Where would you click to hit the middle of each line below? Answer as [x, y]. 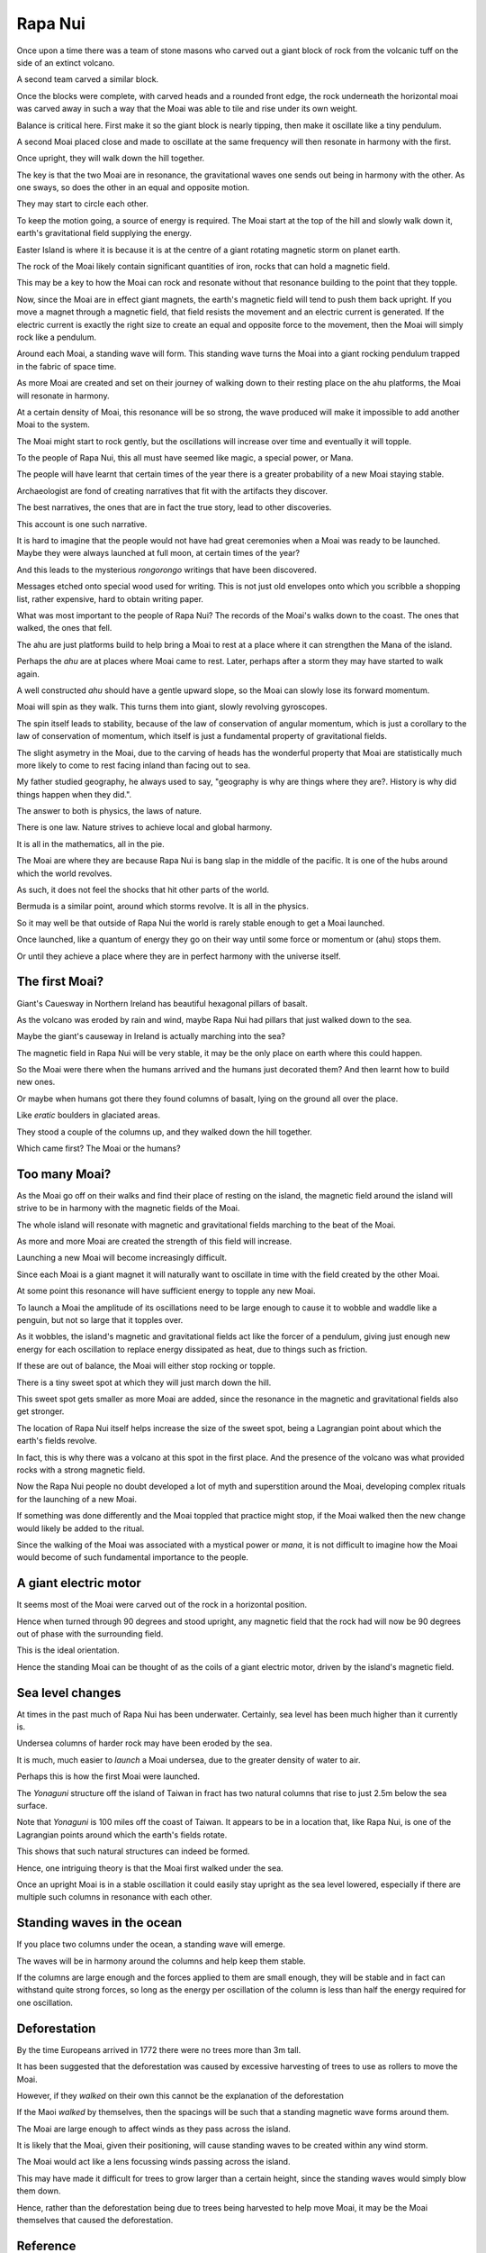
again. [28, 674]
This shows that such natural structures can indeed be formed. [133, 1851]
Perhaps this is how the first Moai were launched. [108, 1776]
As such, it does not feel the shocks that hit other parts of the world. [143, 890]
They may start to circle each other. [82, 204]
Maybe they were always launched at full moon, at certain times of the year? [158, 553]
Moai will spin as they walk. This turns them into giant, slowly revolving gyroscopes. [172, 707]
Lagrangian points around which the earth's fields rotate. [122, 1835]
